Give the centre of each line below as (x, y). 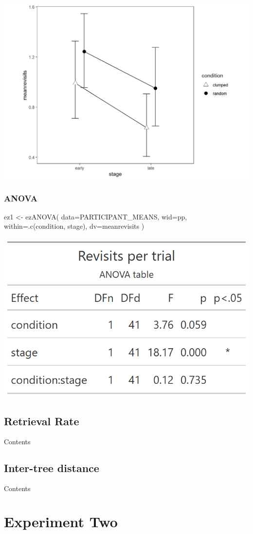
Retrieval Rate (42, 421)
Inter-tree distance (52, 467)
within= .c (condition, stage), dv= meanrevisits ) (74, 226)
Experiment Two (61, 522)
